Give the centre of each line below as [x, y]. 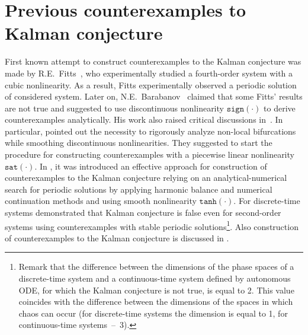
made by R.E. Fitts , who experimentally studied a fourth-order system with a [149, 73]
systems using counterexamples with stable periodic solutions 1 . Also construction [152, 225]
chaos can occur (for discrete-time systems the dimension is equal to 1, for [153, 313]
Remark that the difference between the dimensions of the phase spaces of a [156, 267]
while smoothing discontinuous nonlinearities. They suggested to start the [139, 143]
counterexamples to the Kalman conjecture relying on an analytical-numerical [146, 178]
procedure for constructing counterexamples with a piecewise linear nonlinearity [150, 154]
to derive [280, 108]
